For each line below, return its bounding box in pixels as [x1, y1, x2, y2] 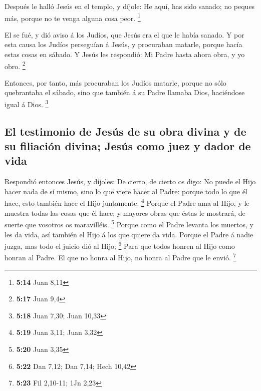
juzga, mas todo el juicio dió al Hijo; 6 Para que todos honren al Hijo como [5, 239, 235, 251]
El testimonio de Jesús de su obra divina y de [5, 123, 246, 139]
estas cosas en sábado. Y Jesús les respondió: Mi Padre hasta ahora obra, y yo [5, 49, 245, 60]
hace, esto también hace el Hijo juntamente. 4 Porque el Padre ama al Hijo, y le [5, 196, 249, 208]
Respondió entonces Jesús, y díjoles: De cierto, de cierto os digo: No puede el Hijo [5, 176, 256, 187]
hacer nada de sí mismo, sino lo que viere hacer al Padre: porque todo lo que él [5, 186, 247, 196]
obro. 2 [5, 59, 26, 71]
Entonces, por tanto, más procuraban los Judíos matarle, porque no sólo [5, 77, 226, 88]
